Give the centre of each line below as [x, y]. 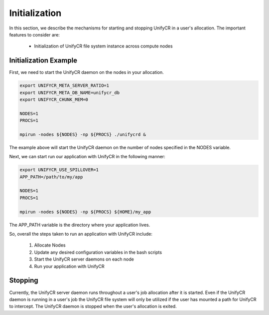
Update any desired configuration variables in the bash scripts [98, 252]
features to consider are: [34, 34]
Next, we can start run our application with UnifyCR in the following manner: [87, 157]
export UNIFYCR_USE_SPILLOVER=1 [59, 170]
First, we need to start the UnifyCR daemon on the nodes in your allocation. [86, 72]
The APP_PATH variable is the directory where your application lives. [80, 225]
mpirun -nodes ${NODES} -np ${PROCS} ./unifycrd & [83, 134]
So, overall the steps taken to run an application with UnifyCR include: [81, 234]
